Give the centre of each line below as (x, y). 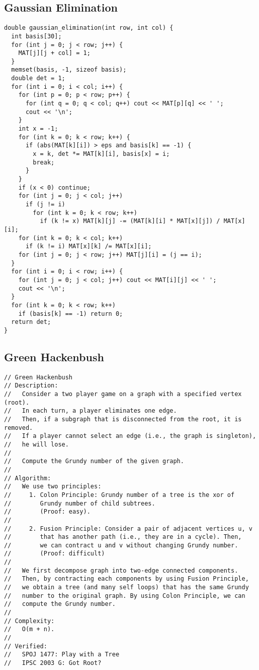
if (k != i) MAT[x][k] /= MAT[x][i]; (89, 246)
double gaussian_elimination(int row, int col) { (89, 28)
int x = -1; (38, 129)
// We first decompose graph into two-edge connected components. (121, 570)
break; (44, 162)
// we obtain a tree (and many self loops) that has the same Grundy (126, 588)
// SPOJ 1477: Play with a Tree (62, 655)
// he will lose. (36, 444)
